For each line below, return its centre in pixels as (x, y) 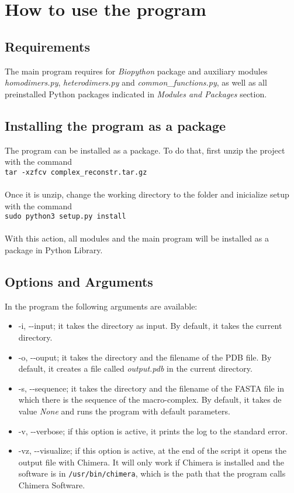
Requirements (47, 46)
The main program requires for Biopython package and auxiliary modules (136, 71)
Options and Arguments (79, 282)
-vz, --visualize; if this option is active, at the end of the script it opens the (152, 450)
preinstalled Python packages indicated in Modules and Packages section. (136, 93)
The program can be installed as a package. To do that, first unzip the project (145, 150)
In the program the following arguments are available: (101, 306)
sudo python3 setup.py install (65, 217)
